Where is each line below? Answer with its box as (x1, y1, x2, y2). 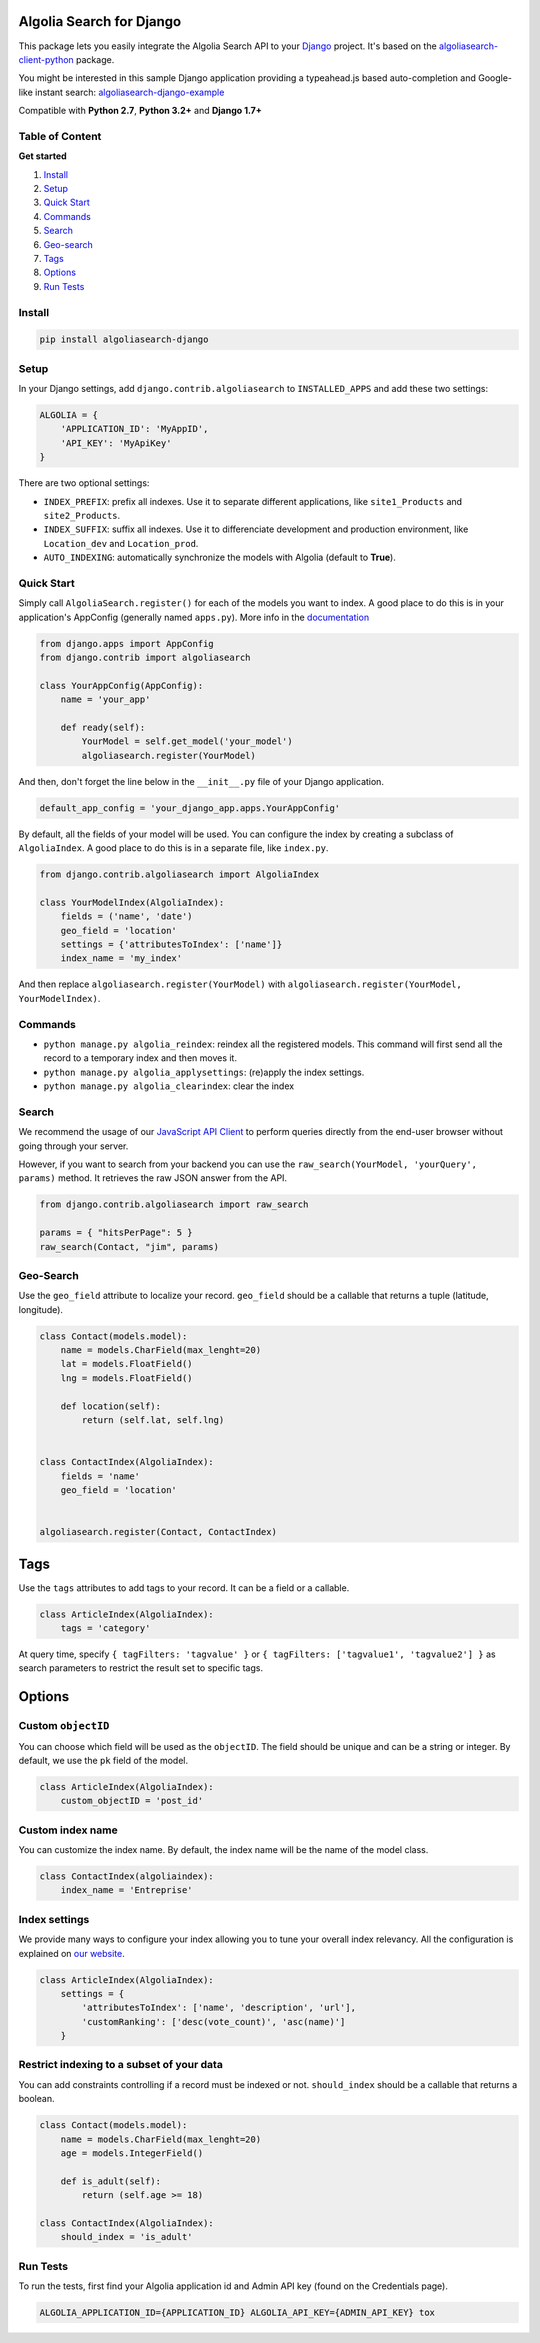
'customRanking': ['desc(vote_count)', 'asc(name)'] (81, 2016, 346, 2027)
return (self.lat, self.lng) (81, 1415, 225, 1426)
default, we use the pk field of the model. (18, 1754, 189, 1766)
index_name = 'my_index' (60, 953, 183, 964)
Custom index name (18, 1823, 119, 1837)
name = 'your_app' (60, 694, 151, 705)
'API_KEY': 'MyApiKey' (60, 437, 172, 449)
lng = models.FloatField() (60, 1372, 194, 1384)
